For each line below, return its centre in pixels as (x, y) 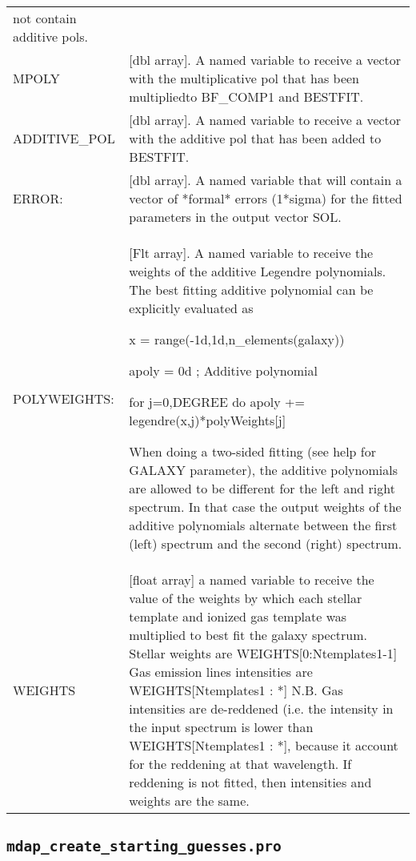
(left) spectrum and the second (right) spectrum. (266, 543)
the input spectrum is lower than (221, 727)
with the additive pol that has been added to (255, 138)
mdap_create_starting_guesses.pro (144, 847)
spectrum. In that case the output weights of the (265, 507)
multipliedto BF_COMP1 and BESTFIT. (246, 97)
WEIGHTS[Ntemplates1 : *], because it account (264, 745)
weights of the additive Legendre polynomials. (258, 271)
